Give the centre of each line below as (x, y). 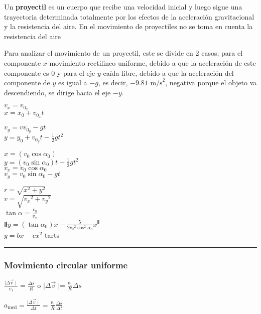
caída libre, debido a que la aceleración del (168, 72)
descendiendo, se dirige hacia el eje (57, 92)
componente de (27, 83)
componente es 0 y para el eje (50, 72)
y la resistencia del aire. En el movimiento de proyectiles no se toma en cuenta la (128, 26)
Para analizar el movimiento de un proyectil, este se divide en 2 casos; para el (123, 53)
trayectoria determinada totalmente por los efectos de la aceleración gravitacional (129, 16)
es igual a (73, 83)
